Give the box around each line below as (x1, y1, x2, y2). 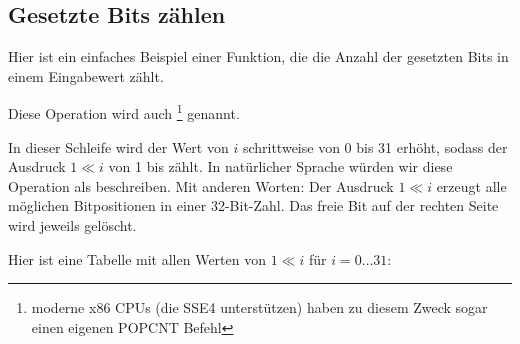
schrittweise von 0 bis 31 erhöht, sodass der (242, 136, 508, 157)
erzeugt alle (436, 175, 507, 196)
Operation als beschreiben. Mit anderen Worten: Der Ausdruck (8, 175, 394, 196)
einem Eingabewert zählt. (8, 65, 164, 86)
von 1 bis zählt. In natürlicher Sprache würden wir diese (108, 156, 453, 177)
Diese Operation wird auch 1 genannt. (8, 100, 240, 124)
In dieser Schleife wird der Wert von (8, 136, 229, 157)
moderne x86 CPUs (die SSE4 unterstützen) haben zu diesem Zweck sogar (31, 297, 488, 318)
